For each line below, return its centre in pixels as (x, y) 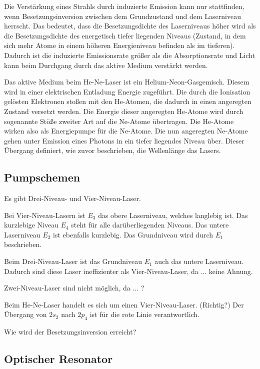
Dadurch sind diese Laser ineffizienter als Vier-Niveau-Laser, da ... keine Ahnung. (128, 271)
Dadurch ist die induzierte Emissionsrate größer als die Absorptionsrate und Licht (129, 55)
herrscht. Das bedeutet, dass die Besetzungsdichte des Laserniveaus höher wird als (130, 26)
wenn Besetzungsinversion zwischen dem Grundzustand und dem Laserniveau (122, 16)
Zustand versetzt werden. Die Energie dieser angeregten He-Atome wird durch (124, 111)
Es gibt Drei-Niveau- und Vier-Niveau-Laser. (72, 198)
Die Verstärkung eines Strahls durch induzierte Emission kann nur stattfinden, (124, 6)
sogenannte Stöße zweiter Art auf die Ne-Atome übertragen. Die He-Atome (119, 121)
